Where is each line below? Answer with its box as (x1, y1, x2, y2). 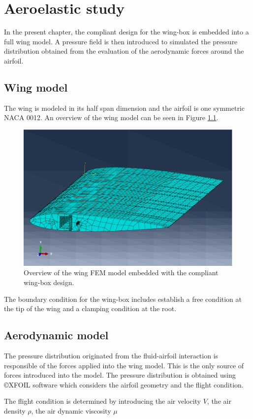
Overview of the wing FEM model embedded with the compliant (24, 267, 219, 278)
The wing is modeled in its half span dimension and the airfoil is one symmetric (4, 102, 245, 113)
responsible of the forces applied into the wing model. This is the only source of (4, 360, 244, 370)
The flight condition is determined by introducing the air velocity (4, 396, 201, 406)
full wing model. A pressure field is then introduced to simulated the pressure (4, 36, 238, 46)
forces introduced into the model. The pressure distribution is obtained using (4, 370, 236, 380)
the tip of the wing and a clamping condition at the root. (4, 303, 177, 314)
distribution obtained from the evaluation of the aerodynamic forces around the (4, 46, 244, 56)
